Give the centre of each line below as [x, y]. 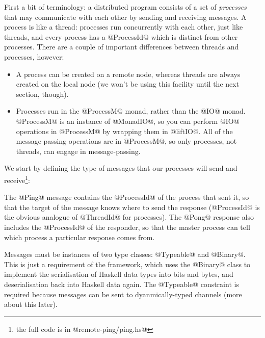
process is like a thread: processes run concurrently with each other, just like [124, 27]
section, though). [42, 94]
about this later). [31, 304]
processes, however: [34, 56]
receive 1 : [17, 179]
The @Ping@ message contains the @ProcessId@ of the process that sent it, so [127, 197]
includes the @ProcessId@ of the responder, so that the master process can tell [127, 227]
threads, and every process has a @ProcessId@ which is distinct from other [121, 36]
